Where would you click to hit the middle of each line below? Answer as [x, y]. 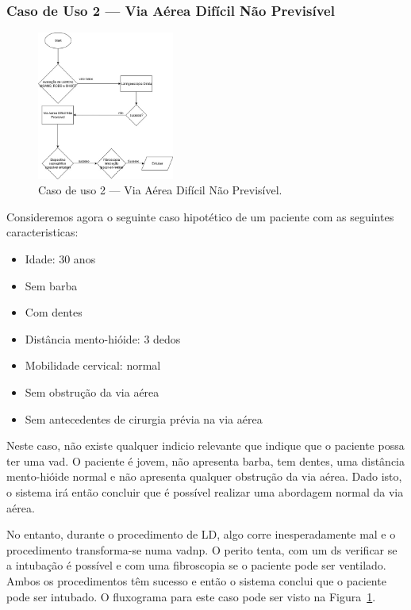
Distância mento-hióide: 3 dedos [103, 338]
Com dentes [54, 312]
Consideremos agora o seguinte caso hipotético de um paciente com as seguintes [200, 216]
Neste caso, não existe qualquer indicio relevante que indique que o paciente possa [205, 445]
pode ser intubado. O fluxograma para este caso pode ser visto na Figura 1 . [191, 596]
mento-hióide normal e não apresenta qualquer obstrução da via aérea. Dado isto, [204, 476]
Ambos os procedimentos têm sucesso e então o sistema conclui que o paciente [196, 580]
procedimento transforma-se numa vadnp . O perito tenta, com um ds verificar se [202, 549]
